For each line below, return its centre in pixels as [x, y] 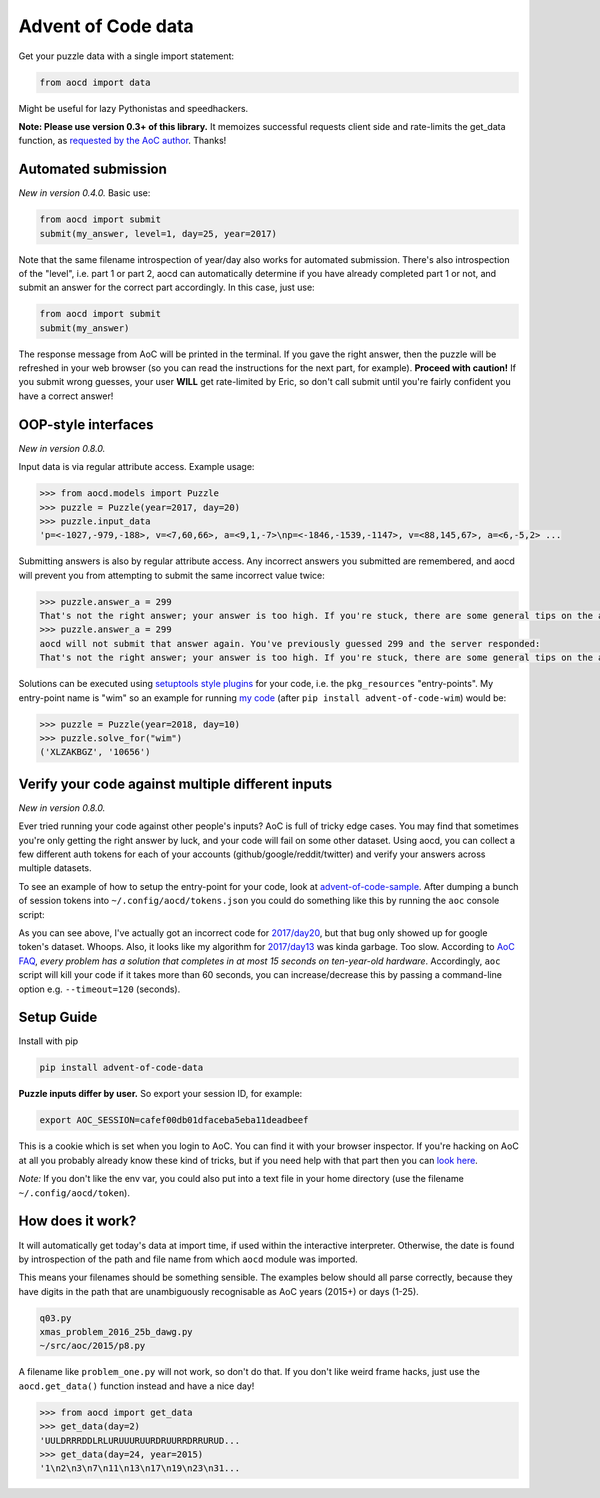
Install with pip [48, 1041]
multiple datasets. [55, 868]
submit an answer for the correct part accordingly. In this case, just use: [166, 287]
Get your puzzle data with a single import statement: [126, 56]
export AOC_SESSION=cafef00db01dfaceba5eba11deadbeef [174, 1120]
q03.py [55, 1318]
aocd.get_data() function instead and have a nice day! [136, 1386]
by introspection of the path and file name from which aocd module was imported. [188, 1259]
